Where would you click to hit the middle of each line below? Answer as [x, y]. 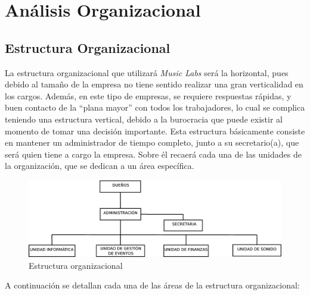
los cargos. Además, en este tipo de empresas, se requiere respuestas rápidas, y [148, 95]
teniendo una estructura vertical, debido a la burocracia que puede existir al [144, 119]
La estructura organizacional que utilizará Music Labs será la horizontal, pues [147, 72]
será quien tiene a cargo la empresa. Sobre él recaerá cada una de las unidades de [153, 154]
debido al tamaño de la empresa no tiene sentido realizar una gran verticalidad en [154, 84]
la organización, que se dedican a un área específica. [100, 166]
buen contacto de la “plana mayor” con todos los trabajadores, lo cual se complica [155, 107]
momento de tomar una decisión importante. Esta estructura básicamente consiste [155, 131]
